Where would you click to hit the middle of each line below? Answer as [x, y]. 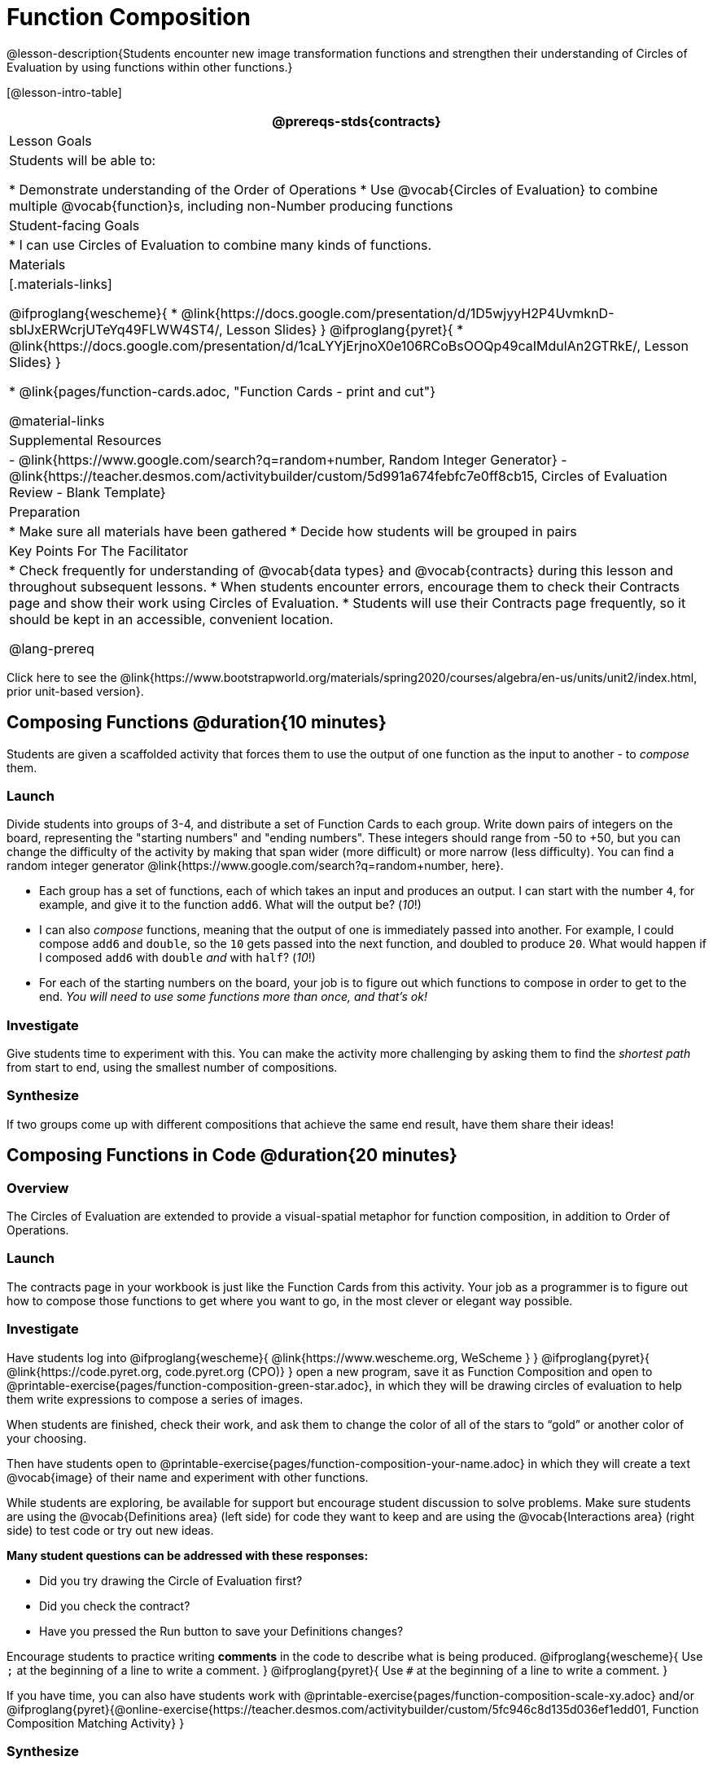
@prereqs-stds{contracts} [356, 121]
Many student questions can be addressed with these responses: [188, 1555]
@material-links [57, 420]
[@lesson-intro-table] [64, 92]
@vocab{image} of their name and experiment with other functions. [188, 1477]
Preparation [45, 511]
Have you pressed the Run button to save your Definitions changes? [221, 1631]
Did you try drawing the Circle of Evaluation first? [171, 1580]
